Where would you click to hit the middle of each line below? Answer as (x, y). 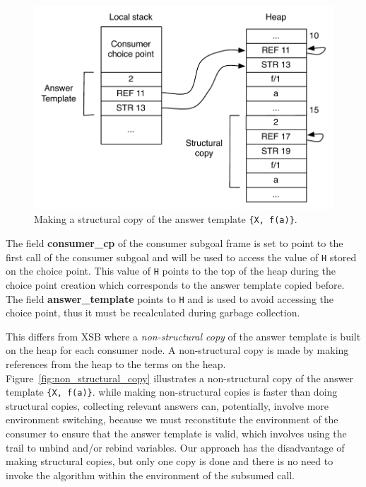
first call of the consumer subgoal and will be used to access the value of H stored (181, 257)
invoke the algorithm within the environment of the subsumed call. (150, 475)
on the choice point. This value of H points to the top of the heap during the (171, 271)
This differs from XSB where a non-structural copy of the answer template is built (183, 336)
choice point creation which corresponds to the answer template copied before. (175, 285)
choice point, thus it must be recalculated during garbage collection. (153, 313)
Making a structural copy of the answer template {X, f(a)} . (166, 219)
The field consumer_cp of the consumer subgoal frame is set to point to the (175, 243)
